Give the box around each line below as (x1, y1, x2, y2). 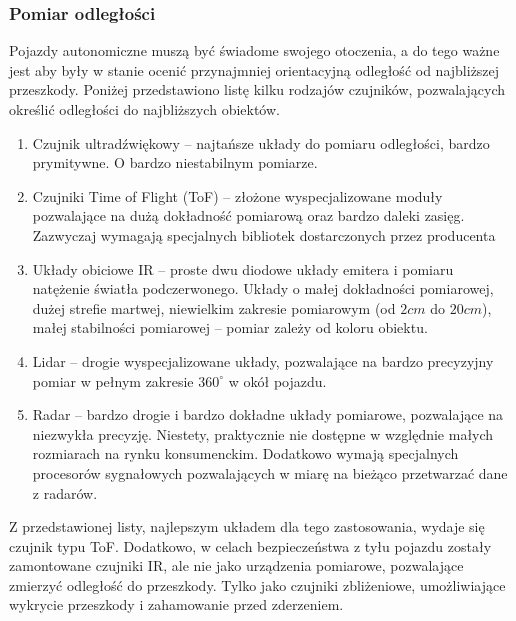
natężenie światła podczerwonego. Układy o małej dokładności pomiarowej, (32, 278, 494, 299)
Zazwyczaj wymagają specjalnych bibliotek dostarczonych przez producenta (32, 224, 496, 245)
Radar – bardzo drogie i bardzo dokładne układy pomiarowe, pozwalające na (32, 404, 504, 425)
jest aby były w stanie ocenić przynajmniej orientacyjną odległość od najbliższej (9, 59, 500, 80)
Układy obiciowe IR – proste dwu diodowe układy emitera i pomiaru (32, 258, 454, 279)
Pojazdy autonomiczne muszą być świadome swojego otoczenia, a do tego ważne (9, 40, 500, 61)
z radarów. (32, 482, 98, 503)
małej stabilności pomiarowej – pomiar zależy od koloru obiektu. (32, 317, 428, 338)
